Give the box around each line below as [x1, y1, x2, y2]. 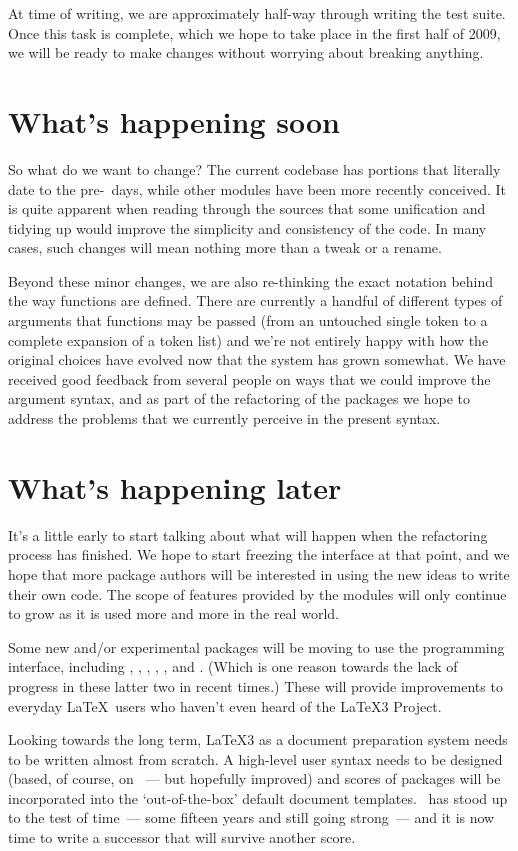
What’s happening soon [8, 100, 340, 141]
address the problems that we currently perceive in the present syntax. [8, 408, 441, 429]
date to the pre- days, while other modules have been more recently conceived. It [8, 178, 507, 199]
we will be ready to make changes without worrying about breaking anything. [8, 42, 484, 63]
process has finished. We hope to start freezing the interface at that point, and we [8, 544, 510, 565]
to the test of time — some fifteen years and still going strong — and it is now [8, 807, 495, 828]
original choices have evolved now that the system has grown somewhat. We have [8, 349, 506, 370]
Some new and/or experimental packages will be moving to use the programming [8, 636, 505, 657]
